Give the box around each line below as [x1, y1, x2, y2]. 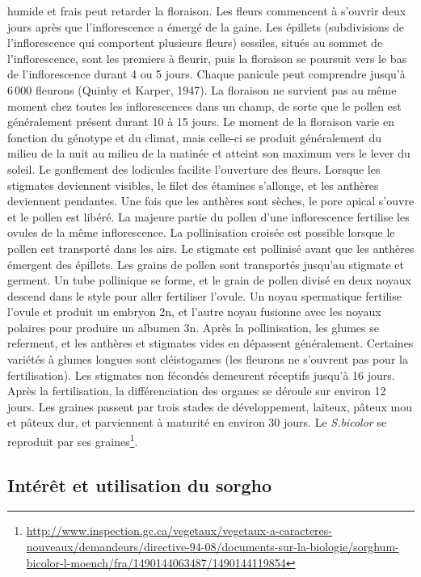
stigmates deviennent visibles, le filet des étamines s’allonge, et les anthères [7, 176, 379, 193]
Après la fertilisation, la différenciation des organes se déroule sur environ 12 [7, 382, 386, 399]
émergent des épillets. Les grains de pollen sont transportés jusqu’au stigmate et [7, 255, 405, 272]
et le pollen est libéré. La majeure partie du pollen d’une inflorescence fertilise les [7, 208, 410, 225]
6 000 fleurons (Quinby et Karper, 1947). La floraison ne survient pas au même [7, 81, 397, 98]
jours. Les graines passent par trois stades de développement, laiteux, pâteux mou [7, 398, 413, 415]
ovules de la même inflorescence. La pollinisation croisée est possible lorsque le [7, 224, 395, 241]
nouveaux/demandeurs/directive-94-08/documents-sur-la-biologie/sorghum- [26, 538, 399, 555]
